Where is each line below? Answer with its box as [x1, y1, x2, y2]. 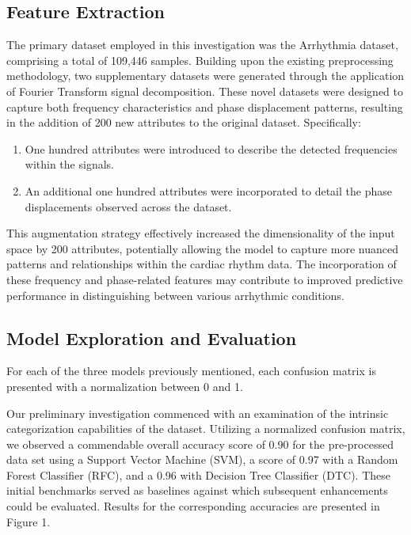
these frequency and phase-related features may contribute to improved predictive [6, 271, 403, 287]
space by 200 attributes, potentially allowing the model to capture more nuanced [6, 240, 398, 256]
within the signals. [25, 156, 114, 173]
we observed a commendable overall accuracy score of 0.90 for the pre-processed [6, 435, 394, 452]
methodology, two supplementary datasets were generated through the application [6, 67, 405, 84]
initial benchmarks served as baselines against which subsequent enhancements [6, 482, 388, 499]
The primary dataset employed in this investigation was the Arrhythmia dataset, [6, 36, 398, 53]
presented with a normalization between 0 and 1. [6, 378, 243, 394]
